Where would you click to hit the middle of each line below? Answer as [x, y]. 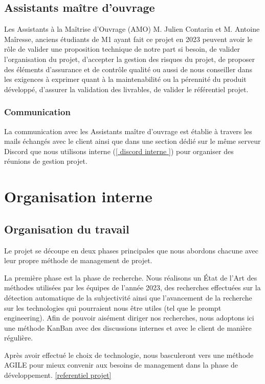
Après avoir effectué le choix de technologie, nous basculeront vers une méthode [129, 355]
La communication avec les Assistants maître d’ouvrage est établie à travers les [128, 131]
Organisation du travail [67, 229]
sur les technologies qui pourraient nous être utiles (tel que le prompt [113, 307]
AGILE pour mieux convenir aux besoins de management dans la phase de [121, 365]
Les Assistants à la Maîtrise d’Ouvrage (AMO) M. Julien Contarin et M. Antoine [132, 29]
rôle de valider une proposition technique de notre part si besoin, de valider [122, 49]
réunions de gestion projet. [46, 161]
